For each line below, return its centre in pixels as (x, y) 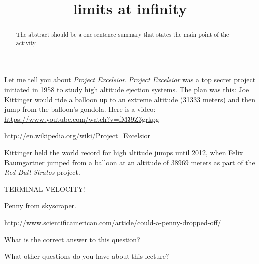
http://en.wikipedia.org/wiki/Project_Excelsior (78, 135)
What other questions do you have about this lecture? (87, 256)
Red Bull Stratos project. (42, 172)
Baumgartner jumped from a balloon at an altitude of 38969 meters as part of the (130, 162)
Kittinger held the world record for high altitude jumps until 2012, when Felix (124, 152)
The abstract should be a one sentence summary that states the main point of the (123, 35)
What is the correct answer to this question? (72, 239)
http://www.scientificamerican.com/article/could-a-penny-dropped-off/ (113, 222)
